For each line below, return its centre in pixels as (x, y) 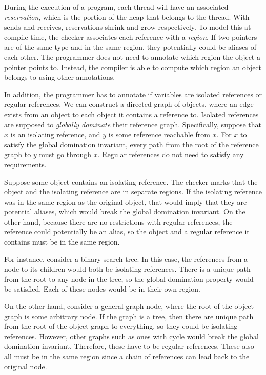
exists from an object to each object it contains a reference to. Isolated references (131, 114)
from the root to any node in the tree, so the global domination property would (129, 279)
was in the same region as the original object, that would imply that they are (126, 201)
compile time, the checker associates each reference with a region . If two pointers (131, 37)
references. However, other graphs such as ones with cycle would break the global (131, 336)
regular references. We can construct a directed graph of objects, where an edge (129, 104)
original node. (26, 366)
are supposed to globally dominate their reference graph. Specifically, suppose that (133, 124)
